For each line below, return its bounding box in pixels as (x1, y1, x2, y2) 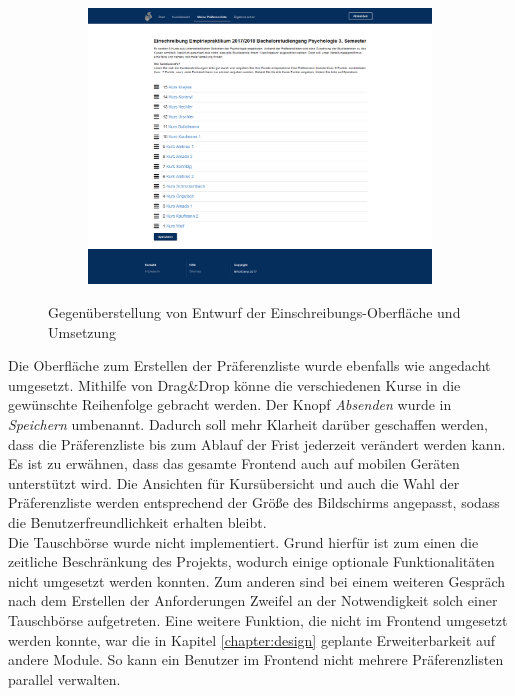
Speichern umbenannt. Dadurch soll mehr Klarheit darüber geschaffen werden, (8, 414, 488, 435)
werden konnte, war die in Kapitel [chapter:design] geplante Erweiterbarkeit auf (8, 629, 496, 650)
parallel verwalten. (8, 668, 121, 689)
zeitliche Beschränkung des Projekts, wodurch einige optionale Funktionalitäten (8, 551, 495, 572)
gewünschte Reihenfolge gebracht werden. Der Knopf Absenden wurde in (8, 394, 452, 415)
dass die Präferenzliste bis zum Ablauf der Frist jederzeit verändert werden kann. (8, 433, 506, 454)
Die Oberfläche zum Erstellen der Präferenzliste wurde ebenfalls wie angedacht (8, 355, 491, 376)
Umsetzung (48, 321, 117, 342)
